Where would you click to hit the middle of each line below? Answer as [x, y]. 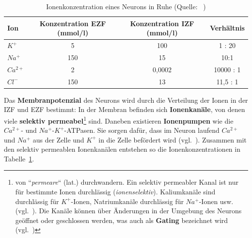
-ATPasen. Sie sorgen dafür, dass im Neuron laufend [142, 130]
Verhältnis [227, 28]
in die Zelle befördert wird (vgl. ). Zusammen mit [173, 139]
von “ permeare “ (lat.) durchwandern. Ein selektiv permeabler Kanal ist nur [127, 182]
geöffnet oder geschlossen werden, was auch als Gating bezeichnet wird [122, 220]
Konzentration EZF [73, 23]
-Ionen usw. [216, 201]
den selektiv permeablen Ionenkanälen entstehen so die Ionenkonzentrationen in [122, 149]
